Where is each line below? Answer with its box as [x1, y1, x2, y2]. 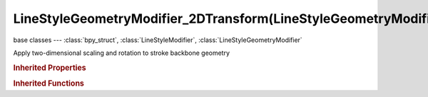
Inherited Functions [13, 78, 85, 88]
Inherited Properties [13, 63, 87, 73]
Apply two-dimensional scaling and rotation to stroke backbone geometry [13, 48, 230, 57]
